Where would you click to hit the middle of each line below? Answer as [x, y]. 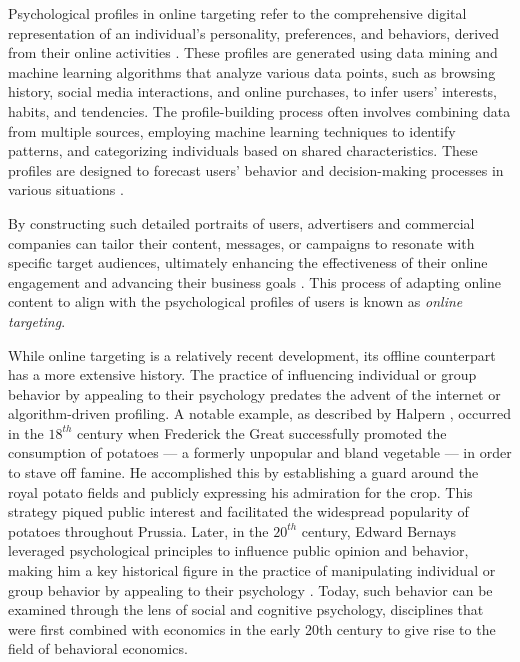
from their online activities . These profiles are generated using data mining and [253, 52]
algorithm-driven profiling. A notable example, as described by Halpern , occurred [259, 413]
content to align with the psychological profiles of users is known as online [235, 301]
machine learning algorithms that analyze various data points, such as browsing [252, 71]
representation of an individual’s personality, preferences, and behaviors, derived [254, 32]
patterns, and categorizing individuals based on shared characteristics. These [243, 150]
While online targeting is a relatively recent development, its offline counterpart [252, 354]
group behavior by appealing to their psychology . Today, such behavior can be [250, 589]
